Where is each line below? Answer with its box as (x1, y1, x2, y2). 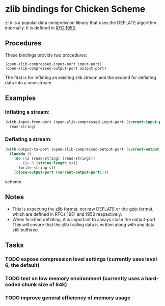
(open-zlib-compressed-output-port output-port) (5, 66, 107, 71)
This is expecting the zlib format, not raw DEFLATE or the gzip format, (12, 206, 154, 212)
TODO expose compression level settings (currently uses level (5, 255, 157, 262)
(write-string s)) (18, 165, 56, 170)
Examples (5, 94, 36, 102)
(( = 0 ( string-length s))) (23, 161, 78, 166)
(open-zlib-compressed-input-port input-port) (5, 61, 102, 67)
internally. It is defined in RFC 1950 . (5, 25, 77, 30)
